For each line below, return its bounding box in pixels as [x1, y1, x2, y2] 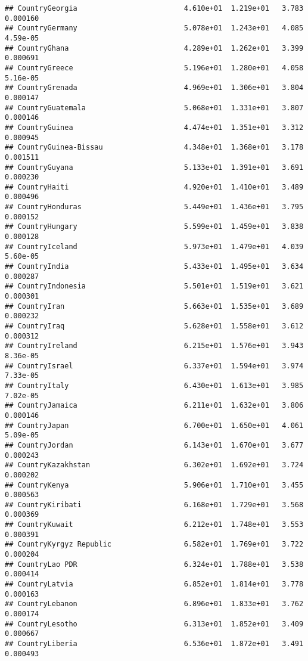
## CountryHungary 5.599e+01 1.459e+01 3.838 [5, 222, 304, 231]
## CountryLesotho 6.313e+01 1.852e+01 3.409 [5, 619, 304, 628]
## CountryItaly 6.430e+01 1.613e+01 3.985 [5, 381, 304, 390]
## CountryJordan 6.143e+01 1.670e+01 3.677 [5, 440, 304, 449]
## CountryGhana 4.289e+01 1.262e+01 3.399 [5, 44, 304, 52]
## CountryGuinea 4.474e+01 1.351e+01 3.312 [5, 123, 304, 132]
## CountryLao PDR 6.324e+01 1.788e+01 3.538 [5, 560, 304, 569]
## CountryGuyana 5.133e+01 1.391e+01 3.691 [5, 163, 304, 172]
